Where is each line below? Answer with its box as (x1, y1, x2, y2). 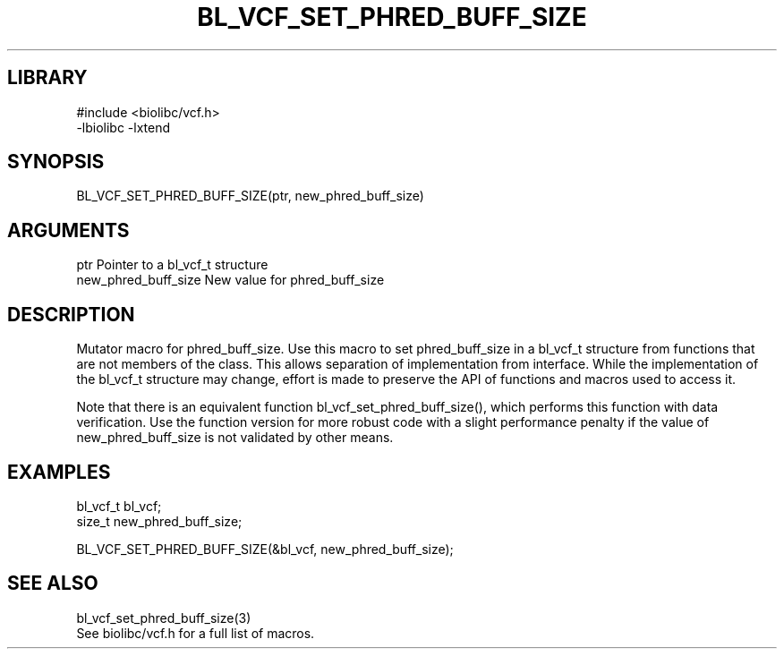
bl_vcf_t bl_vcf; (76, 498, 162, 514)
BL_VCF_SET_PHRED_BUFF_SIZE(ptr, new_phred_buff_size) (76, 188, 424, 204)
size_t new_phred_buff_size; (76, 513, 243, 529)
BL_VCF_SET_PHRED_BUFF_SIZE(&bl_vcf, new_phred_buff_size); (76, 541, 454, 557)
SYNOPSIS (7, 150, 105, 174)
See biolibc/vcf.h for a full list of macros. (76, 625, 315, 641)
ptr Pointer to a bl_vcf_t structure (76, 257, 268, 273)
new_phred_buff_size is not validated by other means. (76, 430, 394, 446)
